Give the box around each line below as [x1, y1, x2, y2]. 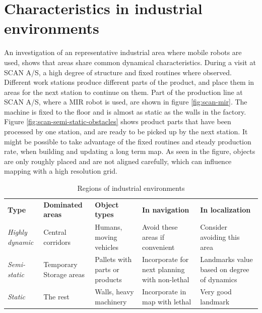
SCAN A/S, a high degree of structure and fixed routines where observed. [4, 67, 232, 77]
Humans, [95, 222, 122, 232]
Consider [200, 222, 228, 232]
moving [95, 231, 117, 242]
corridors [43, 236, 71, 247]
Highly [8, 227, 27, 237]
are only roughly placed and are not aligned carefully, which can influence [4, 155, 232, 166]
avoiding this [200, 231, 240, 242]
